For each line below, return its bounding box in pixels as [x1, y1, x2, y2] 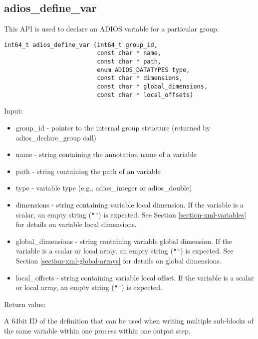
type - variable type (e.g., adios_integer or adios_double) [15, 182, 192, 193]
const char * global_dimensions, [97, 83, 208, 90]
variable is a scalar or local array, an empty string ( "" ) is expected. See [15, 245, 234, 256]
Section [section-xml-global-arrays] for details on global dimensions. [15, 255, 222, 266]
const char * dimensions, [97, 74, 183, 82]
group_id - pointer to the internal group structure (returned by [15, 122, 211, 132]
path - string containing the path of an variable [15, 165, 161, 176]
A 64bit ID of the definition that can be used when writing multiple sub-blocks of [4, 315, 254, 326]
